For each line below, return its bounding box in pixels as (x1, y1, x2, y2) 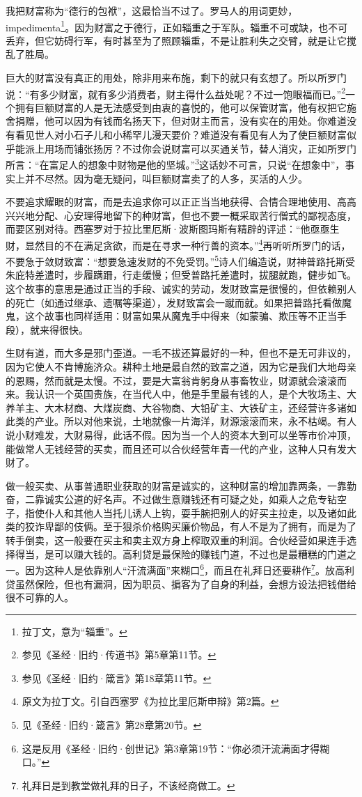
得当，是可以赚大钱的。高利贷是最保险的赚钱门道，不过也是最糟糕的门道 (15, 546, 347, 561)
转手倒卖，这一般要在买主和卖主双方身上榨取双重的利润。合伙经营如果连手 (6, 533, 347, 548)
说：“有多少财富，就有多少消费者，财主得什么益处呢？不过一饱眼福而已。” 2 (6, 84, 346, 101)
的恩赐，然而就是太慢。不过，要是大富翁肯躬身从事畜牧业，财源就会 (6, 373, 317, 387)
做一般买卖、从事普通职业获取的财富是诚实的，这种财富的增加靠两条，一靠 (6, 478, 347, 493)
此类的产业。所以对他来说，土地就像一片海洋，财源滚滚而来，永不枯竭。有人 (6, 414, 356, 428)
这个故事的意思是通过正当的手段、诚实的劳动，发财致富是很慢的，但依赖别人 (6, 281, 356, 295)
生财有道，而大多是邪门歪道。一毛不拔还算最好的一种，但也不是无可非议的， (6, 346, 356, 360)
